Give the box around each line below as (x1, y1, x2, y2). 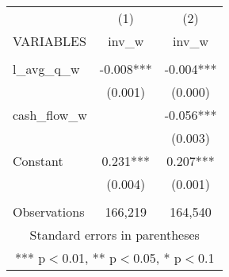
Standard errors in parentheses (29, 225, 200, 244)
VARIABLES (13, 32, 86, 50)
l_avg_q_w (13, 60, 80, 78)
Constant (13, 152, 63, 170)
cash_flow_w (13, 106, 87, 124)
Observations (13, 202, 85, 221)
